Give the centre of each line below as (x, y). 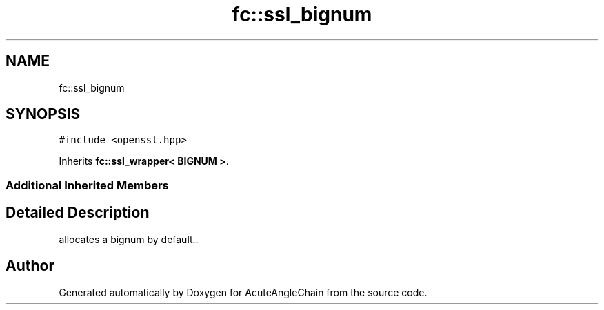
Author (30, 266)
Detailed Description (78, 213)
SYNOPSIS (43, 114)
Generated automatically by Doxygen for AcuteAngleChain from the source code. (243, 292)
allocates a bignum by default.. (129, 239)
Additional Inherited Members (87, 185)
